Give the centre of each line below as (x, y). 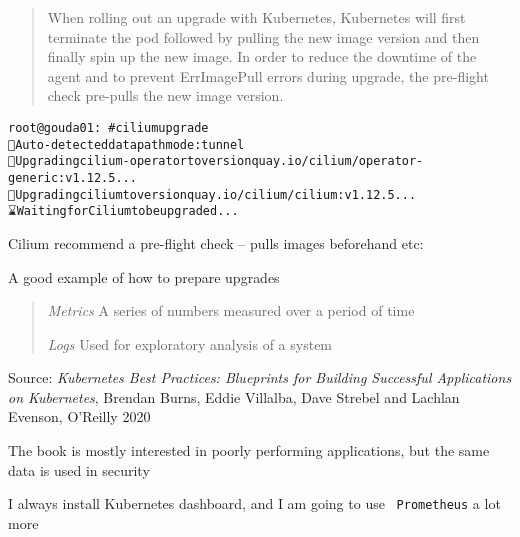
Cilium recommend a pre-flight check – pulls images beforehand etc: (216, 242)
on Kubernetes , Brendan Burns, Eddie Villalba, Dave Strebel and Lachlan (234, 396)
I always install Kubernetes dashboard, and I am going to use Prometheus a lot (254, 503)
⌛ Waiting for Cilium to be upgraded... (123, 211)
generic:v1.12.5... (72, 177)
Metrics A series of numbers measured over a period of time (231, 310)
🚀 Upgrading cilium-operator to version (130, 161)
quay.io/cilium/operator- (337, 161)
